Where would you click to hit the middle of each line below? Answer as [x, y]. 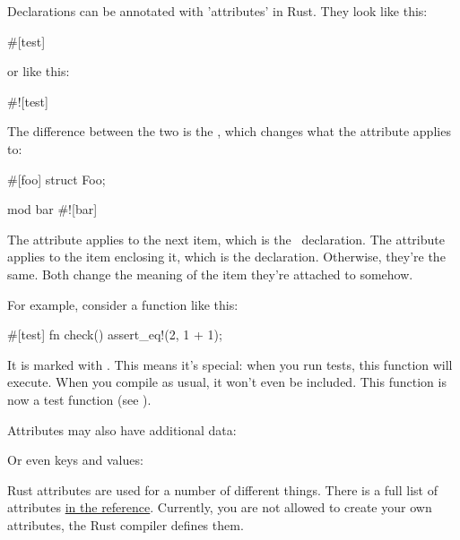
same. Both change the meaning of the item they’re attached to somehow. [210, 274]
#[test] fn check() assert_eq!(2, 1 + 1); [115, 334]
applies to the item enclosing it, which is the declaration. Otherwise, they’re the [226, 257]
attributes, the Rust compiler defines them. [126, 524]
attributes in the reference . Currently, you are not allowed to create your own [220, 507]
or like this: [39, 71]
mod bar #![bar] [52, 209]
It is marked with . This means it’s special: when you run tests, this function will [230, 364]
